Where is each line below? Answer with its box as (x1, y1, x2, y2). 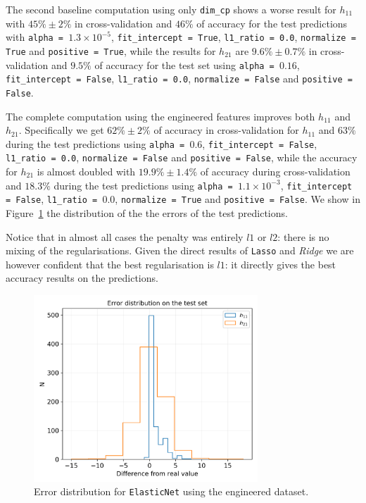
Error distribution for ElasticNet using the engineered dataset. (34, 484, 309, 499)
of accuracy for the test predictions (196, 15, 348, 30)
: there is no (277, 229, 329, 244)
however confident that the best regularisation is (6, 256, 214, 271)
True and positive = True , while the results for (6, 43, 216, 58)
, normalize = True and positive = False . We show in (115, 192, 360, 206)
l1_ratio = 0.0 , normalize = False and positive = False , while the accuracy (6, 150, 358, 165)
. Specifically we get (18, 123, 104, 137)
